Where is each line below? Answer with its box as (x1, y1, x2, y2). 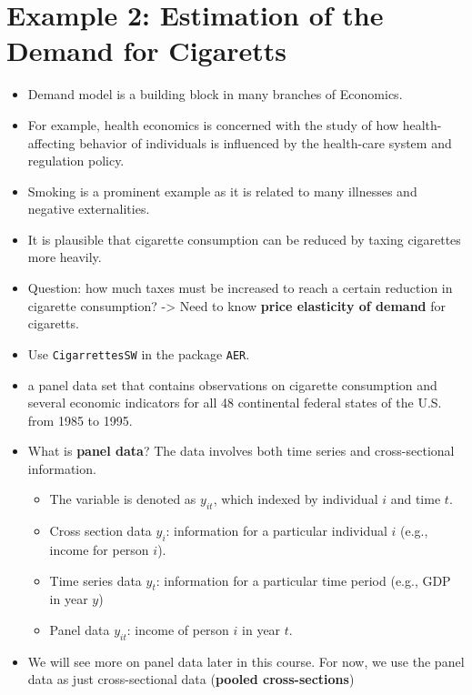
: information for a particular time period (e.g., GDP (156, 570, 451, 589)
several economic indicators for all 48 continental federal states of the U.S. (27, 393, 442, 412)
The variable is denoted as (49, 489, 196, 509)
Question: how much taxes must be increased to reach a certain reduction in (27, 278, 453, 297)
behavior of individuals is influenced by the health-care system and (79, 133, 452, 152)
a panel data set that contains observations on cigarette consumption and (27, 375, 437, 394)
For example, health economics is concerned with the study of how (27, 115, 399, 134)
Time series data (49, 570, 142, 589)
